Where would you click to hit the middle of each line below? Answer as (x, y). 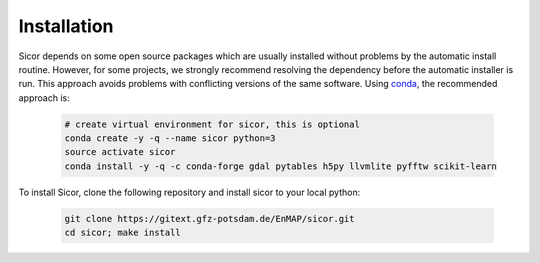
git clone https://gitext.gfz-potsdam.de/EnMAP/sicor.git (209, 218)
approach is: (44, 97)
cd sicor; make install (123, 233)
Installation (66, 26)
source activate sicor (120, 152)
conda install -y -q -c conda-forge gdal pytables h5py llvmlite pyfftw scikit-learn (280, 166)
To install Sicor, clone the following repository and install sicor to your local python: (189, 192)
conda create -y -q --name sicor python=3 (170, 138)
